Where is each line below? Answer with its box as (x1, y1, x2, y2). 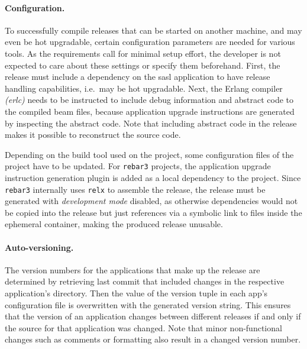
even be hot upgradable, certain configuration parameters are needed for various (5, 35, 295, 48)
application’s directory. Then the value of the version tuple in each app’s (5, 287, 268, 299)
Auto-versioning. (5, 241, 74, 253)
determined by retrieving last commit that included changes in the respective (5, 275, 285, 287)
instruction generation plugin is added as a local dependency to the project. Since (5, 171, 301, 183)
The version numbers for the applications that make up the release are (5, 263, 260, 276)
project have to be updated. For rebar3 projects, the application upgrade (5, 160, 271, 172)
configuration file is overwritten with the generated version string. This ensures (5, 298, 291, 311)
